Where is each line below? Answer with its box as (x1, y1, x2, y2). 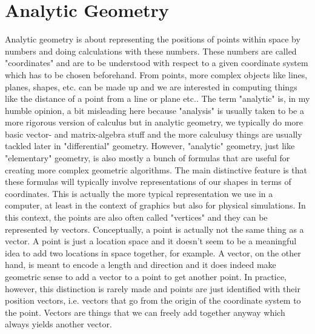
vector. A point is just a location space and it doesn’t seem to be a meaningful (5, 235, 297, 247)
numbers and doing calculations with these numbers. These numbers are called (5, 44, 297, 57)
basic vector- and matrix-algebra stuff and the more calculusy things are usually (5, 127, 302, 140)
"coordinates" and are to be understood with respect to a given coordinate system (5, 56, 308, 69)
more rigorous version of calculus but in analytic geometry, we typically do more (5, 116, 303, 129)
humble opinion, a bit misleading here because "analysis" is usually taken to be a (5, 104, 304, 116)
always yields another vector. (5, 318, 112, 330)
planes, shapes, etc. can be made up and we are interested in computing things (5, 80, 297, 93)
